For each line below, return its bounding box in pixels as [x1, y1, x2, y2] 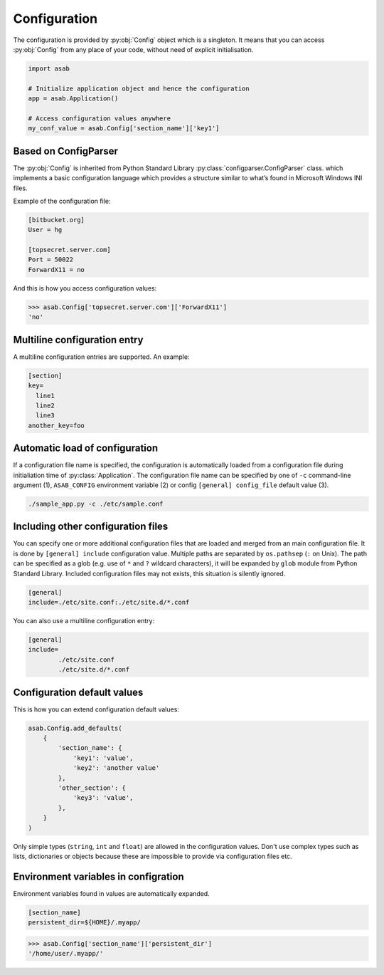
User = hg [28, 226, 63, 234]
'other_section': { [58, 783, 126, 792]
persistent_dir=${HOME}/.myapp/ [28, 919, 142, 927]
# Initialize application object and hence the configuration [28, 84, 250, 93]
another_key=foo [28, 421, 85, 429]
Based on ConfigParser [13, 145, 119, 157]
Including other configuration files [13, 521, 169, 533]
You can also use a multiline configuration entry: [13, 616, 155, 625]
